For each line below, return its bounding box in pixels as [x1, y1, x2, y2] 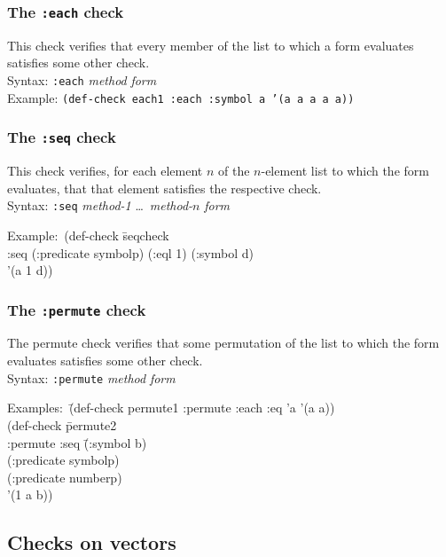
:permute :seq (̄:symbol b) [7, 433, 147, 451]
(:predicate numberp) [7, 467, 122, 486]
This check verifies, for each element [7, 161, 203, 180]
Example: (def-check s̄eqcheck [7, 225, 169, 244]
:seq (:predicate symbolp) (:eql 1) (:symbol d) [7, 243, 254, 262]
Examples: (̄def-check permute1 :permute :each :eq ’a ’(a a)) [7, 398, 335, 417]
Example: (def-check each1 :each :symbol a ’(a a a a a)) [7, 88, 355, 106]
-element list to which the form [261, 161, 429, 180]
